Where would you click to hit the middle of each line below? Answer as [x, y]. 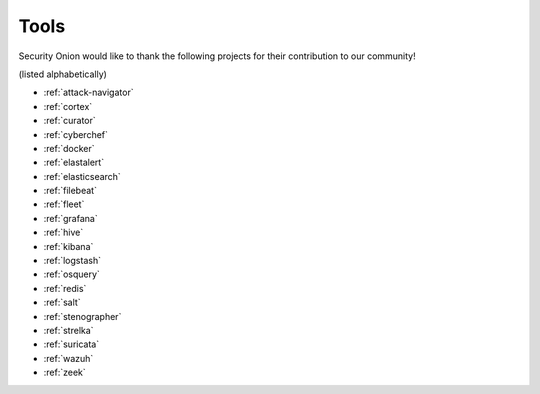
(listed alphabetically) [62, 74]
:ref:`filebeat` [70, 191]
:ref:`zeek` [65, 372]
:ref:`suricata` [71, 344]
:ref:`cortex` [68, 106]
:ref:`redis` [65, 288]
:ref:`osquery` [71, 274]
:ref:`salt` [62, 302]
